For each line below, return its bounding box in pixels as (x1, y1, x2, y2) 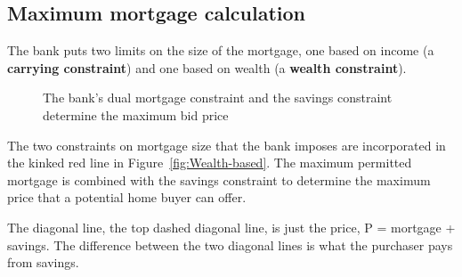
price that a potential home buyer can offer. (7, 188, 247, 207)
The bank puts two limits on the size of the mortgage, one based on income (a (7, 41, 434, 60)
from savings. (7, 253, 79, 272)
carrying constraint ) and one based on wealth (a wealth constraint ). (7, 58, 407, 77)
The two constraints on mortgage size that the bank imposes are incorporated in (7, 135, 446, 154)
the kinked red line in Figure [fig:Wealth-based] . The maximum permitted (7, 153, 412, 172)
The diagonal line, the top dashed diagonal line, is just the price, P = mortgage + (7, 217, 456, 236)
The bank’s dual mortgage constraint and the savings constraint (43, 88, 393, 107)
